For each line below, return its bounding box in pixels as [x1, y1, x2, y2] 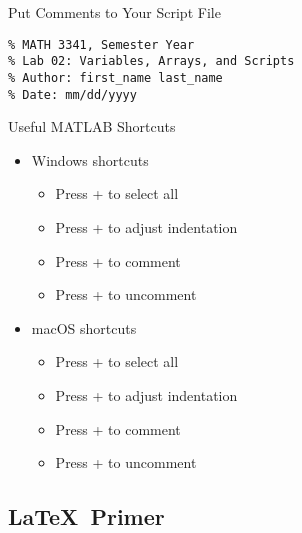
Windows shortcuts [31, 149, 149, 170]
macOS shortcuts [31, 317, 137, 338]
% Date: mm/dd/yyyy [8, 87, 137, 102]
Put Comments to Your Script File [8, 2, 221, 22]
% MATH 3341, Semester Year [8, 37, 195, 52]
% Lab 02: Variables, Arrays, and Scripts [8, 54, 295, 69]
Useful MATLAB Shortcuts [8, 116, 176, 137]
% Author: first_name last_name [8, 70, 223, 85]
